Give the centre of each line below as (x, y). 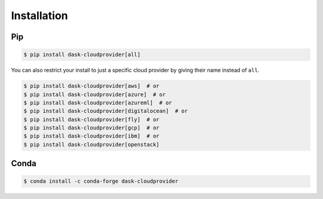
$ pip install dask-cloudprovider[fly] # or (92, 119)
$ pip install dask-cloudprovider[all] (82, 55)
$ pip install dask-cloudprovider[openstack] (92, 144)
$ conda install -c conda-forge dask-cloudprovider (101, 181)
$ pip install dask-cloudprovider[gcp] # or (92, 128)
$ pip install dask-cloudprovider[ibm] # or (92, 136)
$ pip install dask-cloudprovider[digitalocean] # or (106, 111)
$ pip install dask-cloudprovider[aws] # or (92, 86)
